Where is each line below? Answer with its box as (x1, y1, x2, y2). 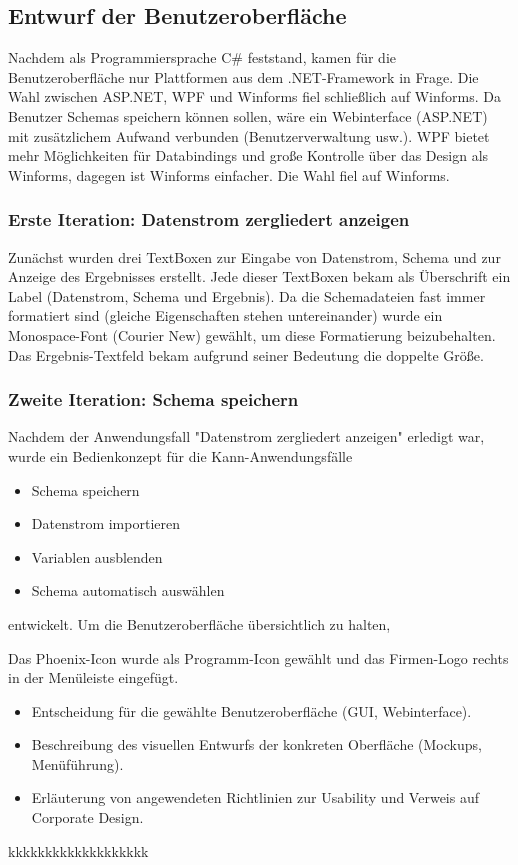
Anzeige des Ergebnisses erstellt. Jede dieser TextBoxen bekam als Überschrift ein (8, 266, 511, 287)
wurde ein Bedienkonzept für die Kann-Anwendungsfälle (8, 445, 353, 466)
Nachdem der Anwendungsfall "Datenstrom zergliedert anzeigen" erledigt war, (8, 426, 485, 447)
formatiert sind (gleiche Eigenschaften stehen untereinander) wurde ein (8, 305, 443, 326)
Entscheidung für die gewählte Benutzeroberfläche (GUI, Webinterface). (31, 700, 472, 721)
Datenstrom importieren (31, 513, 180, 534)
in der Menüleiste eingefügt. (8, 667, 179, 688)
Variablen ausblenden (31, 546, 163, 567)
